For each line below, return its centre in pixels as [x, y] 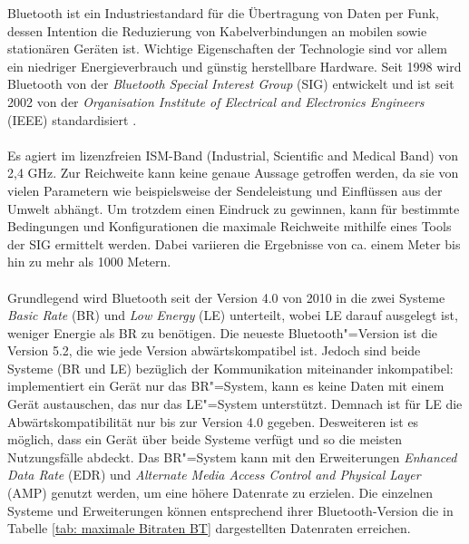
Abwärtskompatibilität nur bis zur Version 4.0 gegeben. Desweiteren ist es [213, 421]
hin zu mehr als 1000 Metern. [89, 262]
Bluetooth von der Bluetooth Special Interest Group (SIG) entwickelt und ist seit [231, 84]
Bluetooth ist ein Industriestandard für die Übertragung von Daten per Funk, [223, 13]
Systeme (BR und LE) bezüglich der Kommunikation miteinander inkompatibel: [230, 368]
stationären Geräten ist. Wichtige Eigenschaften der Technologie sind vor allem [227, 49]
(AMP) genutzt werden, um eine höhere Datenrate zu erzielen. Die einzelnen [220, 493]
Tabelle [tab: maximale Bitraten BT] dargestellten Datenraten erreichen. [209, 528]
